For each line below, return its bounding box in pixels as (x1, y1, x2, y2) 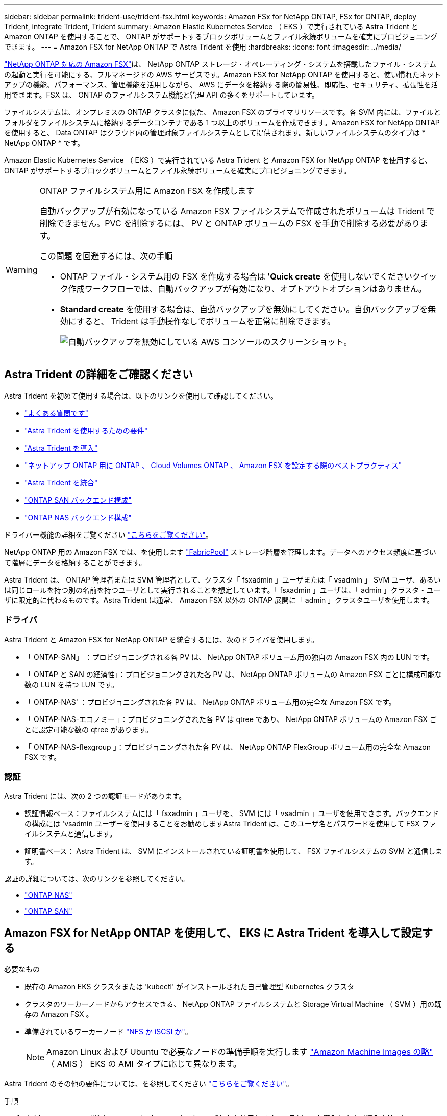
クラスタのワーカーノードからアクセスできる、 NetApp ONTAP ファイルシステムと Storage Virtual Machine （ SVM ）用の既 (24, 999, 441, 1009)
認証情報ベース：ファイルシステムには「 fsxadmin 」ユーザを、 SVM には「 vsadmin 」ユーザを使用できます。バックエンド (24, 809, 439, 818)
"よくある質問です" (24, 408, 89, 417)
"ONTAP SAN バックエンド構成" (24, 495, 132, 504)
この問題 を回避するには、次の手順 (39, 251, 173, 261)
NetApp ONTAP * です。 (4, 138, 85, 147)
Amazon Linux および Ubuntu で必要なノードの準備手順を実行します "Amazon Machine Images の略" (46, 1047, 433, 1057)
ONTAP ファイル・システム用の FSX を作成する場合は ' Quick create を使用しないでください (60, 271, 413, 282)
